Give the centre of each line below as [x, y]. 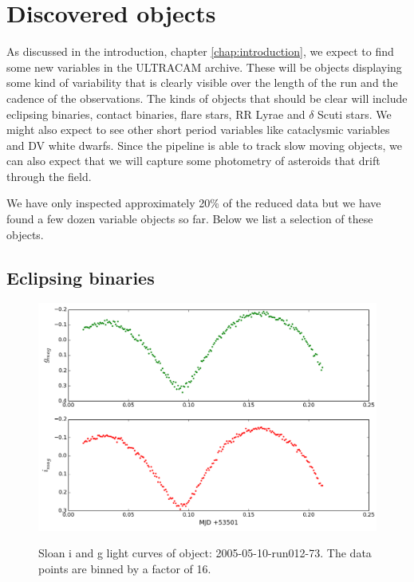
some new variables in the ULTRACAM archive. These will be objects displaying [204, 67]
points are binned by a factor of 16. [125, 568]
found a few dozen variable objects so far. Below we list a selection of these [190, 219]
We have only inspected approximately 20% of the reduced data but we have [194, 203]
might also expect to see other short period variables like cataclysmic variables [198, 130]
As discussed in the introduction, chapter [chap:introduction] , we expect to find [200, 51]
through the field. [49, 176]
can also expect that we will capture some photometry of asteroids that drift [193, 161]
